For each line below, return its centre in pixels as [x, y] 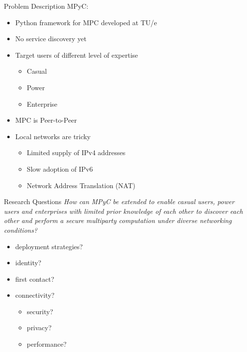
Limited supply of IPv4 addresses [76, 152]
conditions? [21, 230]
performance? [47, 344]
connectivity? [35, 295]
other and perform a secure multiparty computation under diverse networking [118, 220]
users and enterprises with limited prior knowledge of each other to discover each [123, 211]
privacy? [39, 328]
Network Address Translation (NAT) [81, 185]
